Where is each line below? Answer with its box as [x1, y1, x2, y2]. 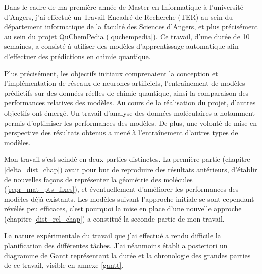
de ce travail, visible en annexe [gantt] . [4, 260, 124, 270]
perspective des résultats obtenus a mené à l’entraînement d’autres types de [4, 127, 238, 138]
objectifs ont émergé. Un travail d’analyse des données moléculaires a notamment [4, 107, 255, 118]
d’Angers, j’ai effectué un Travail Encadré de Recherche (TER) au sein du [4, 11, 233, 22]
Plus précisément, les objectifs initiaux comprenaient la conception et [4, 68, 218, 78]
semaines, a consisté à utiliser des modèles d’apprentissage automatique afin [4, 41, 239, 51]
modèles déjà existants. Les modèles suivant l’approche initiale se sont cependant [4, 193, 254, 204]
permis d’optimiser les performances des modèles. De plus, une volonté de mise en [4, 117, 257, 128]
